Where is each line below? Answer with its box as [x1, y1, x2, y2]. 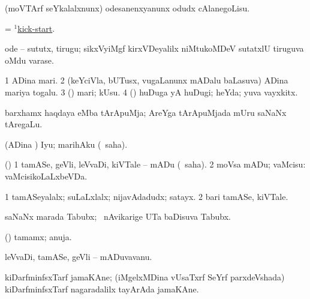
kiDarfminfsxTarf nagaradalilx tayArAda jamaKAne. [5, 282, 199, 295]
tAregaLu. [5, 118, 43, 130]
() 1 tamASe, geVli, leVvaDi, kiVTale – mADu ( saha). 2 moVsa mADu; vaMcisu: [5, 158, 306, 171]
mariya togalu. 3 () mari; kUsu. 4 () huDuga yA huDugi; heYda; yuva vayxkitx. [5, 85, 298, 98]
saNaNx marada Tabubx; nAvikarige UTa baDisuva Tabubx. [5, 210, 231, 223]
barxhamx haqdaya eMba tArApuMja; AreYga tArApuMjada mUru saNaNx [5, 106, 287, 118]
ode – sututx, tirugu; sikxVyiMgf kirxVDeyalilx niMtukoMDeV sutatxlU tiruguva [5, 42, 304, 55]
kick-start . [17, 22, 55, 34]
